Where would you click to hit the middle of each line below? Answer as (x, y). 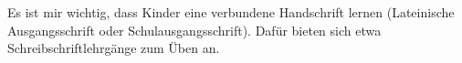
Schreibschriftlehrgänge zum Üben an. (114, 48)
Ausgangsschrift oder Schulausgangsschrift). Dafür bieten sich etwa (194, 30)
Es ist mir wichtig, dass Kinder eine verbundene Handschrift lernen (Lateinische (231, 12)
